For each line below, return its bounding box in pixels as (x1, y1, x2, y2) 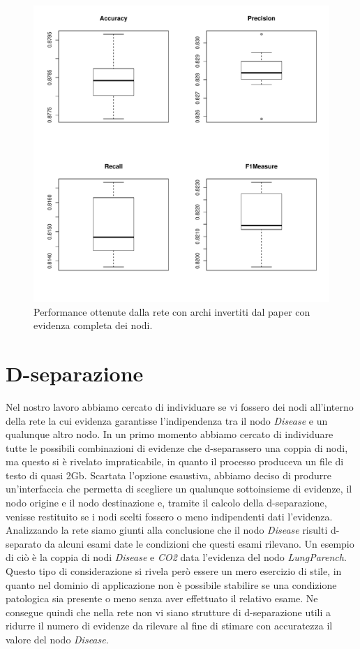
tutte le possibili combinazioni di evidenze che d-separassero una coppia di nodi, (6, 440, 348, 455)
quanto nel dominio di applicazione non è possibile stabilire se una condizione (6, 577, 337, 592)
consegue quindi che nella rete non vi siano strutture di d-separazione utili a (6, 604, 331, 619)
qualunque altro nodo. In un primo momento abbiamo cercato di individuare (6, 427, 333, 442)
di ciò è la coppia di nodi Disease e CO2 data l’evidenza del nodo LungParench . (6, 550, 347, 564)
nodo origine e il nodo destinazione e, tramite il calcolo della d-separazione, (6, 495, 327, 510)
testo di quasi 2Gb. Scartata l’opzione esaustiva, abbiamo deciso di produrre (6, 467, 331, 482)
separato (6, 536, 42, 550)
